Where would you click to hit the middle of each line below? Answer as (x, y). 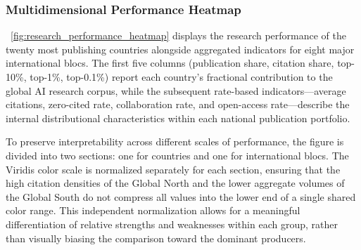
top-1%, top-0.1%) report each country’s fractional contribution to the (181, 77)
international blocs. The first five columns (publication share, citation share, (170, 63)
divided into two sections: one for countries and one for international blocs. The (177, 155)
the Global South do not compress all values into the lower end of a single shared (181, 196)
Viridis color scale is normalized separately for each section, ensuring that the (173, 169)
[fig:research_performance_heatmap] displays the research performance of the (179, 35)
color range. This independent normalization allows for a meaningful (153, 210)
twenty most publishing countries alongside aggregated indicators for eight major (180, 49)
